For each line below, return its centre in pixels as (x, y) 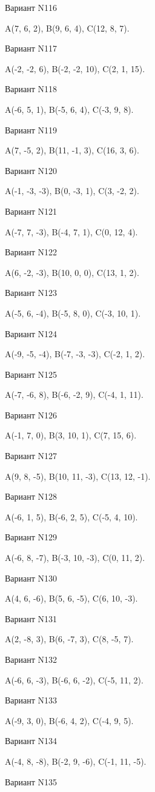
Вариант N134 (31, 741)
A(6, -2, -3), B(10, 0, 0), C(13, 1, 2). (72, 272)
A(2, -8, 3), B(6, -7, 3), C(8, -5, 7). (69, 639)
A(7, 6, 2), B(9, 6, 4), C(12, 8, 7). (67, 28)
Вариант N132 (31, 659)
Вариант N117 (31, 48)
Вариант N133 (31, 700)
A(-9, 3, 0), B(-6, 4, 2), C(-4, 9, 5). (69, 720)
